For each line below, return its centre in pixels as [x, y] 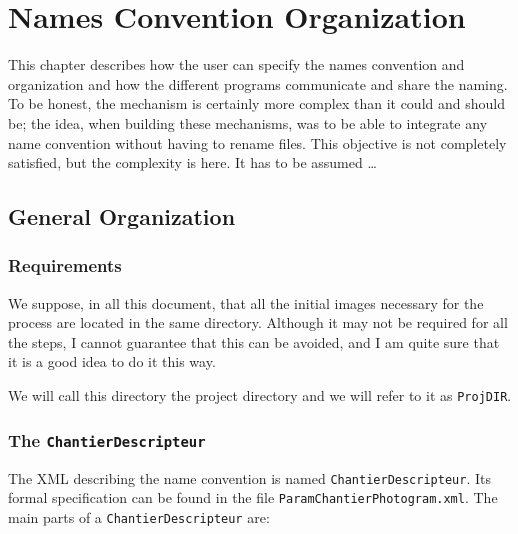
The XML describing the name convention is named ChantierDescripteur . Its [249, 477]
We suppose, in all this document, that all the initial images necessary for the [246, 302]
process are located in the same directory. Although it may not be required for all [258, 322]
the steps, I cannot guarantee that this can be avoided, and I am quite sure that [254, 341]
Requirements [65, 265]
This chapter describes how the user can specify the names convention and [236, 64]
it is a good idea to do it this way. [112, 361]
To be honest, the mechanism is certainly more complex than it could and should [256, 103]
